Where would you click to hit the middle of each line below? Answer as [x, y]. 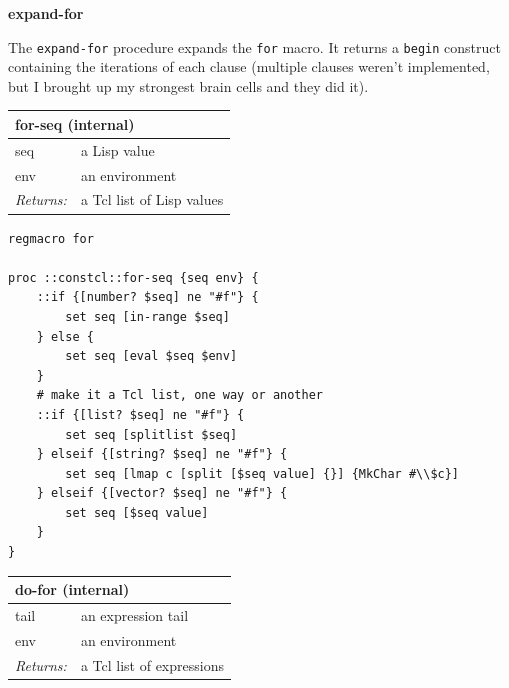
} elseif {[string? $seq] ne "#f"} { [162, 454]
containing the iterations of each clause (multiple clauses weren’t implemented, [249, 66]
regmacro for [51, 238]
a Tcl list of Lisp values [152, 199]
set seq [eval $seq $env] [151, 356]
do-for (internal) [72, 589]
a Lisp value [117, 149]
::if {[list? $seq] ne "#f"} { [140, 414]
